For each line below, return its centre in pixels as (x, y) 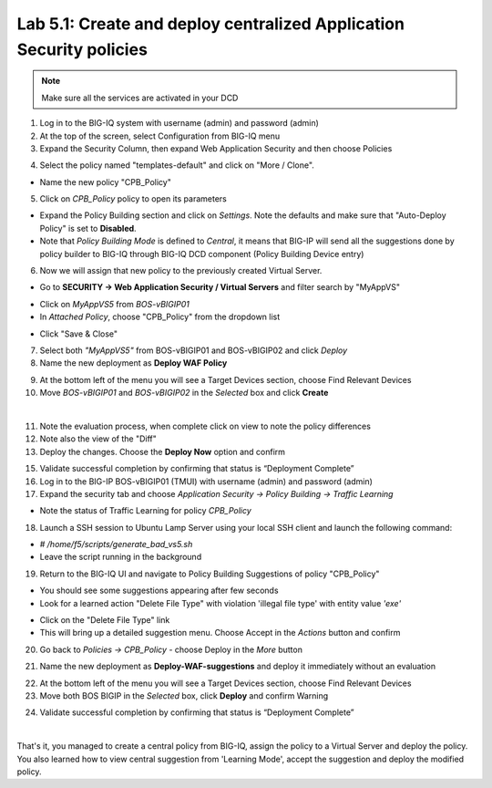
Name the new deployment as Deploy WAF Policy (133, 363)
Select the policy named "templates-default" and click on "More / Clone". (177, 165)
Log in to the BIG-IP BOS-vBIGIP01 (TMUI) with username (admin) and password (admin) (206, 481)
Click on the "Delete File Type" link (105, 620)
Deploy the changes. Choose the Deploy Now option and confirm (163, 451)
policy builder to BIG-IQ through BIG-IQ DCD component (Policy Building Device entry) (202, 254)
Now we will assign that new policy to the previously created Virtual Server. (181, 271)
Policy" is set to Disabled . (88, 228)
